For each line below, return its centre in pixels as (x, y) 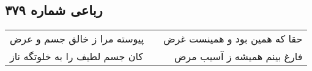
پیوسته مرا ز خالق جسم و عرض (77, 39)
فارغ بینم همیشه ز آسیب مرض (238, 56)
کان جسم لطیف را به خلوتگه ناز (76, 56)
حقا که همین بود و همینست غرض (233, 39)
